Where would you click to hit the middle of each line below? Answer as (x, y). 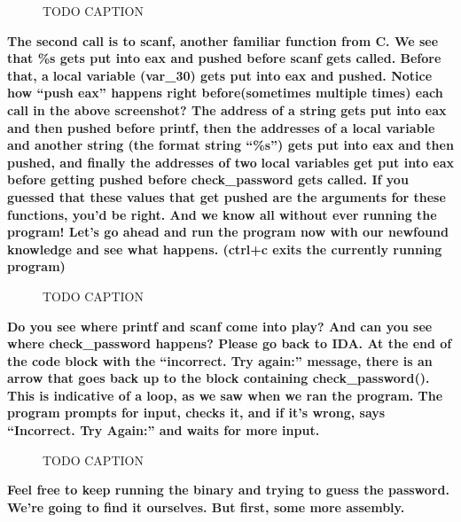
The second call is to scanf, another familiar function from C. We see (223, 40)
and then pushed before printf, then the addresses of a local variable (221, 127)
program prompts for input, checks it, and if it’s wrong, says (196, 413)
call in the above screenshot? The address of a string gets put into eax (227, 109)
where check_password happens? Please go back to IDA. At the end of (230, 343)
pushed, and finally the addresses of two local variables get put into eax (231, 162)
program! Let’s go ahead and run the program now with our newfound (228, 232)
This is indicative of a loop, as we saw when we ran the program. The (225, 395)
